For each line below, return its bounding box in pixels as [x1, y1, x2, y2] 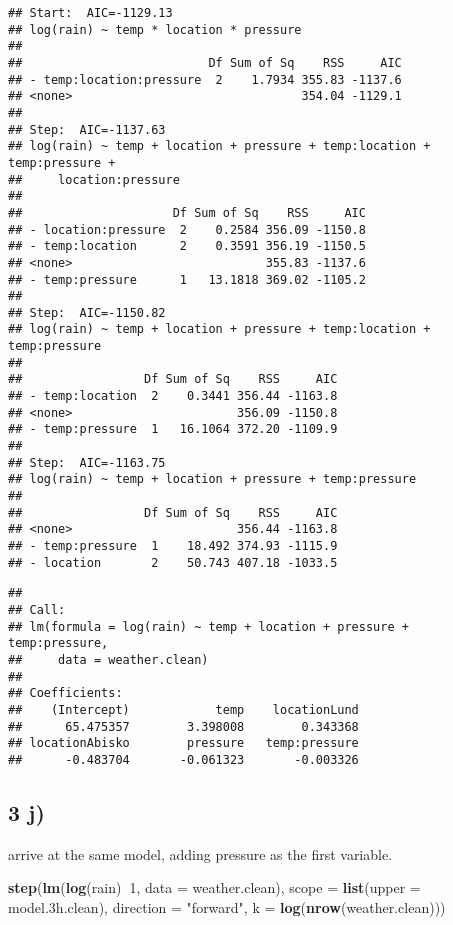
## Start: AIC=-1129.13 [8, 6, 173, 20]
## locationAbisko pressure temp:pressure [8, 736, 359, 751]
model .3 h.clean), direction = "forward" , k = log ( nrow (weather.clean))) [8, 896, 446, 917]
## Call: [8, 602, 66, 617]
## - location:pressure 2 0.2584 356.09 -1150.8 [8, 222, 366, 237]
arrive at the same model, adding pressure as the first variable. [8, 843, 393, 864]
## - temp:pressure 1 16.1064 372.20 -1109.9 [8, 422, 338, 437]
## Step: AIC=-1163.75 [8, 455, 166, 470]
